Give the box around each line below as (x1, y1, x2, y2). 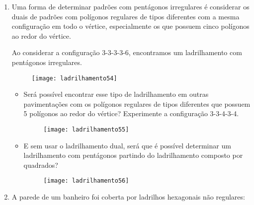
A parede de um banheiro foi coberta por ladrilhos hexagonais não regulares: (11, 192, 245, 202)
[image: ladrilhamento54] (31, 74, 117, 82)
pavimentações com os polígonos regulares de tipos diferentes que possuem (23, 98, 251, 109)
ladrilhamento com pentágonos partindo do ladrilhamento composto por (23, 150, 243, 160)
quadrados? (23, 159, 58, 170)
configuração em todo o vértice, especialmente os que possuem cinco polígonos (11, 21, 250, 31)
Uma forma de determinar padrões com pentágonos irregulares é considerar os (11, 1, 250, 11)
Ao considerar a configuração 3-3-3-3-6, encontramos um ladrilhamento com (11, 47, 242, 58)
